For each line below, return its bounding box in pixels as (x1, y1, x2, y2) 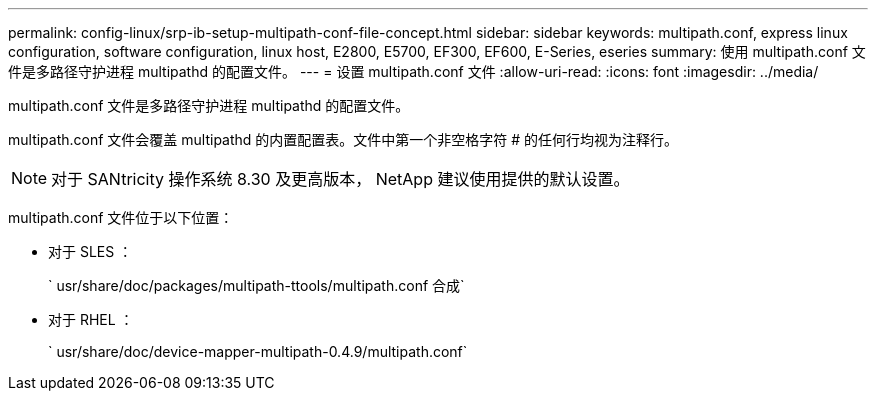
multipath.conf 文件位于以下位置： (8, 209, 234, 226)
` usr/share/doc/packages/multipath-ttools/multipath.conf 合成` (48, 277, 465, 294)
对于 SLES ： (48, 243, 133, 260)
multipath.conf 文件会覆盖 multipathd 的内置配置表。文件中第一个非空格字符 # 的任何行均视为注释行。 (8, 131, 679, 148)
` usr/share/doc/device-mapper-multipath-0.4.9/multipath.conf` (48, 343, 468, 360)
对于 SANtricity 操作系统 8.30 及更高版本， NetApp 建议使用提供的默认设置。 (51, 169, 630, 189)
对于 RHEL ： (48, 311, 134, 328)
